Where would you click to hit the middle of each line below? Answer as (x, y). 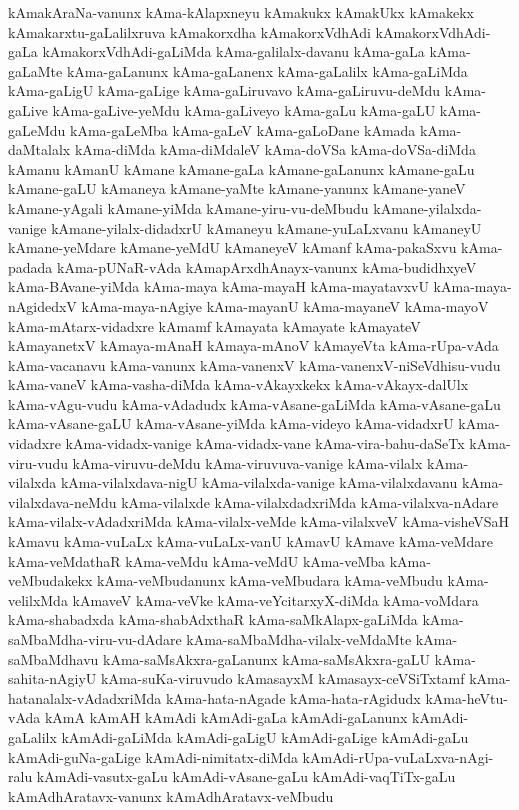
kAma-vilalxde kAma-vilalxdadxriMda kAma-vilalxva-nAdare (310, 501)
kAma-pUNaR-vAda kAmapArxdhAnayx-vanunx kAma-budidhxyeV (267, 266)
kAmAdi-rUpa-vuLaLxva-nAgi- (398, 756)
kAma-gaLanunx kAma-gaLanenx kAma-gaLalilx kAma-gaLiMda (267, 70)
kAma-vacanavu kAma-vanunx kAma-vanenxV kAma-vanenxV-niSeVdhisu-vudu (254, 364)
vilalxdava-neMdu (62, 501)
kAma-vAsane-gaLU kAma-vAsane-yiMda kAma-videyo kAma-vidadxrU (231, 423)
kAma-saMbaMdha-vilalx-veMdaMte (299, 639)
